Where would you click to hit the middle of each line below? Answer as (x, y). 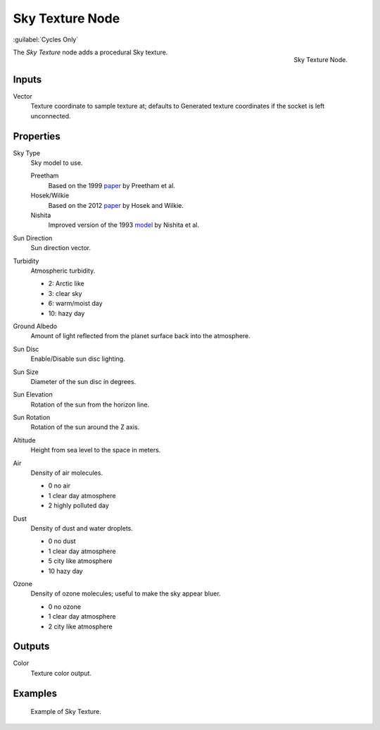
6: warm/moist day (75, 304)
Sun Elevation (33, 395)
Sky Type (27, 153)
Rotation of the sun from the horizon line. (90, 404)
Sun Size (26, 372)
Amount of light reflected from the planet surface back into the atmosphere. (141, 336)
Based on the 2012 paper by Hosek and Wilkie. (116, 205)
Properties (37, 136)
